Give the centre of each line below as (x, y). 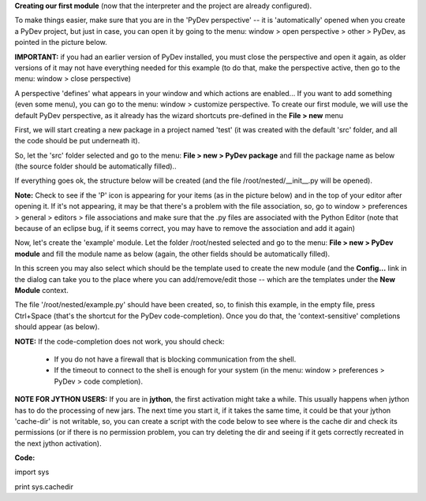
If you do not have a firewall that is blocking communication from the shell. (175, 359)
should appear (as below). (57, 327)
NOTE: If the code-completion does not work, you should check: (120, 341)
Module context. (41, 290)
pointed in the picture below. (61, 43)
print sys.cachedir (44, 486)
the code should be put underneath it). (77, 141)
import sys (32, 472)
